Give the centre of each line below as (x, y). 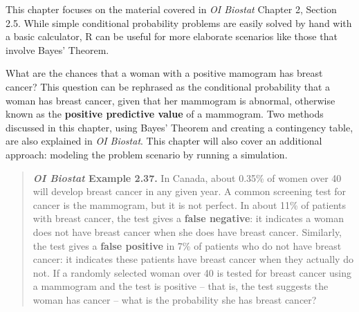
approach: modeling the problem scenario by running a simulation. (147, 154)
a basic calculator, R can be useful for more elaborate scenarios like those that (172, 36)
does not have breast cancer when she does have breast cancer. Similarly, (187, 231)
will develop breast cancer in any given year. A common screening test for (190, 191)
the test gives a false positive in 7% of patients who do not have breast (187, 245)
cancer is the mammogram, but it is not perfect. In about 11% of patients (190, 204)
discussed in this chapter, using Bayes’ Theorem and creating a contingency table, (179, 127)
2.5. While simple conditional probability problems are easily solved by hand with (179, 22)
